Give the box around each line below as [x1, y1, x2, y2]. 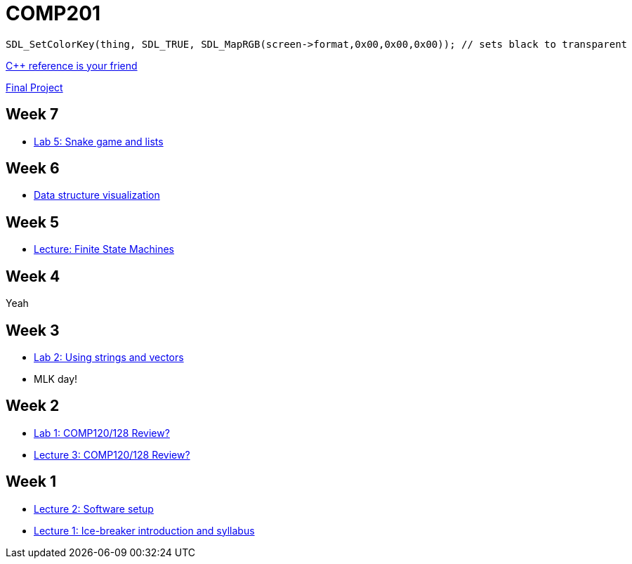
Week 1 [6, 473, 56, 491]
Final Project [6, 81, 63, 93]
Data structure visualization [34, 189, 160, 202]
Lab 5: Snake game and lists [34, 135, 164, 147]
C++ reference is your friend [6, 59, 138, 72]
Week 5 [6, 213, 59, 231]
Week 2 [6, 397, 60, 415]
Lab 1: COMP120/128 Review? [34, 426, 170, 439]
